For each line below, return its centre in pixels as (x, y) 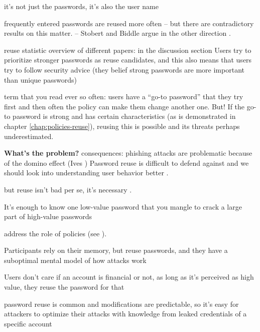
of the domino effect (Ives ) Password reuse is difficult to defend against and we (126, 162)
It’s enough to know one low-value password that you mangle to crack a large (123, 206)
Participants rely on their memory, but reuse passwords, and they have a (116, 250)
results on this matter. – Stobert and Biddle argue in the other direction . (117, 33)
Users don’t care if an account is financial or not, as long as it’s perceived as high (129, 277)
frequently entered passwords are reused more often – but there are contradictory (129, 23)
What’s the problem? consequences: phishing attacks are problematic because (128, 153)
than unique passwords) (40, 79)
